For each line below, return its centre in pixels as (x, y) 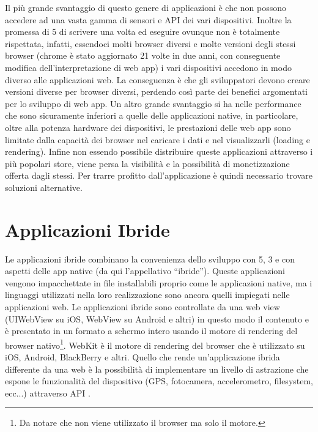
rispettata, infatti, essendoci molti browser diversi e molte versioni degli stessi (150, 43)
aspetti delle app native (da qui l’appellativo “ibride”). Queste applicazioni (145, 271)
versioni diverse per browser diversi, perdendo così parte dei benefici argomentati (157, 91)
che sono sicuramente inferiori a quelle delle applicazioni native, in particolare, (152, 115)
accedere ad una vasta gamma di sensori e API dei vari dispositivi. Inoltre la (148, 19)
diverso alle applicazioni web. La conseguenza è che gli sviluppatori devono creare (157, 79)
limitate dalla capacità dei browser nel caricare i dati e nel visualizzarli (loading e (157, 139)
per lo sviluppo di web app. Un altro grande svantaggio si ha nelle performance (153, 103)
